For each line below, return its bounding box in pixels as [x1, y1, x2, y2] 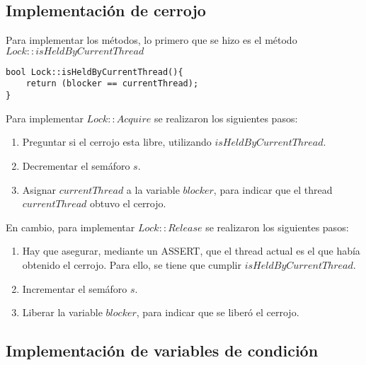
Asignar [22, 182, 56, 197]
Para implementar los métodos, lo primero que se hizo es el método [6, 33, 297, 47]
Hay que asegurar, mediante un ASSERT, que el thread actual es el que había [22, 243, 360, 258]
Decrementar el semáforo [22, 158, 130, 173]
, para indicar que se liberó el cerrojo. [136, 305, 299, 320]
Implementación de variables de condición [6, 340, 319, 361]
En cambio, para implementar [6, 219, 135, 234]
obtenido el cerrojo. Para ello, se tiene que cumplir [22, 257, 241, 272]
